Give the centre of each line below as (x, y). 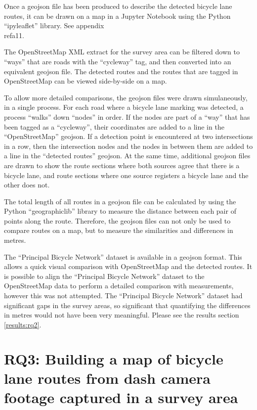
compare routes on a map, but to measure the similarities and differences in (119, 230)
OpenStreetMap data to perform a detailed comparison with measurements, (119, 286)
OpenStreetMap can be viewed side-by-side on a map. (86, 81)
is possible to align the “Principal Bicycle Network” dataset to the (104, 276)
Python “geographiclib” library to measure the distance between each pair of (120, 211)
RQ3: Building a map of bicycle (114, 358)
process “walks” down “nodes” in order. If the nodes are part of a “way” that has (127, 116)
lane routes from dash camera (107, 378)
